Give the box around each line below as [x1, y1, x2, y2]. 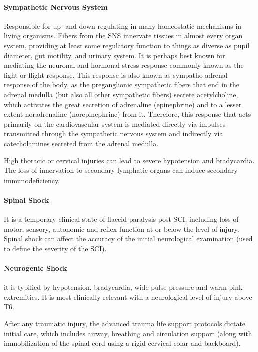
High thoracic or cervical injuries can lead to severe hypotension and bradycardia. [4, 155, 255, 165]
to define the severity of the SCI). [4, 243, 107, 253]
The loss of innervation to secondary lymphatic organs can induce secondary [4, 165, 238, 175]
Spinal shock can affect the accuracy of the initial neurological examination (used [4, 233, 253, 244]
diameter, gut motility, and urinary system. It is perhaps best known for [4, 50, 225, 60]
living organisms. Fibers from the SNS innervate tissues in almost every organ [4, 30, 243, 41]
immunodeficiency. [4, 174, 60, 185]
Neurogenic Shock [4, 263, 67, 273]
